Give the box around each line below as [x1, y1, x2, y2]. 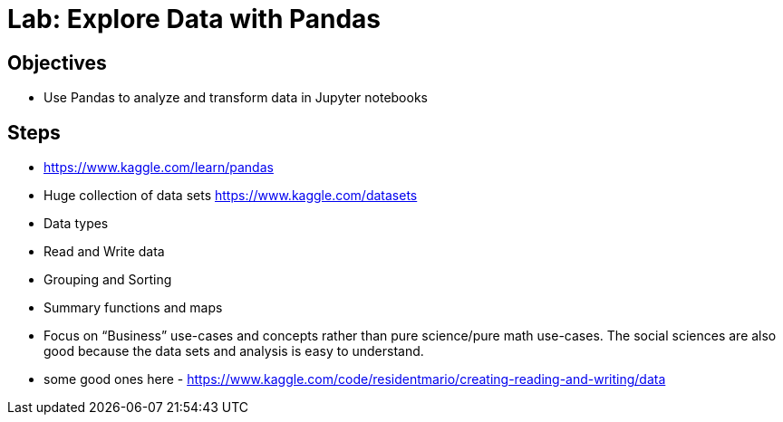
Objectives [7, 51, 107, 74]
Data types [43, 216, 109, 232]
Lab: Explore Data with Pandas [7, 4, 382, 34]
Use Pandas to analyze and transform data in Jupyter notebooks [43, 90, 428, 106]
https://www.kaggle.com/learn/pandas [43, 159, 274, 176]
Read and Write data [43, 244, 165, 260]
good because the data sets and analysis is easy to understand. [43, 343, 424, 360]
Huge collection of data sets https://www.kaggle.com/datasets [43, 187, 418, 204]
